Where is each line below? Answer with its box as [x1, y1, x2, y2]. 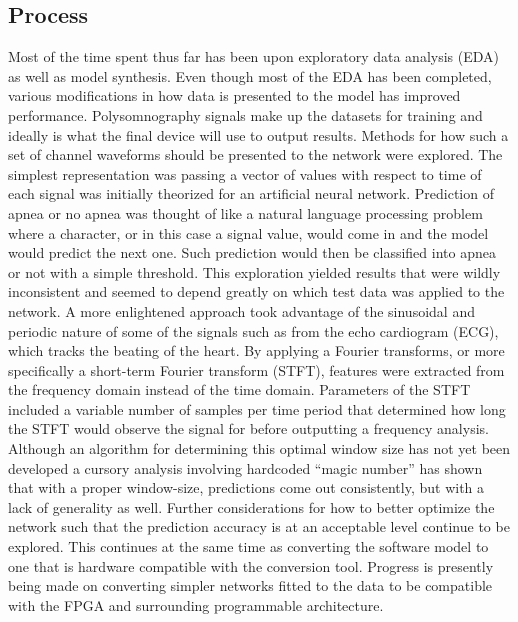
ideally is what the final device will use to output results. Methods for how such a [8, 124, 509, 145]
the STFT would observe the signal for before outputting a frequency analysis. [8, 418, 489, 439]
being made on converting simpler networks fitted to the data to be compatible [8, 575, 493, 596]
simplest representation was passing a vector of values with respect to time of [8, 163, 482, 184]
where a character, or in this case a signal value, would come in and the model [8, 222, 489, 243]
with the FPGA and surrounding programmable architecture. [8, 594, 384, 615]
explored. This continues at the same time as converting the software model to [8, 536, 489, 557]
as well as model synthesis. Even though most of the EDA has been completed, [8, 65, 492, 86]
